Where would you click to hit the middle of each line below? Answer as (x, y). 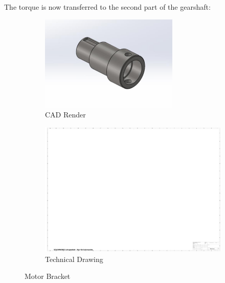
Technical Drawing (74, 259)
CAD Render (65, 115)
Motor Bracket (48, 276)
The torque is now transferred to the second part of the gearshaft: (107, 7)
